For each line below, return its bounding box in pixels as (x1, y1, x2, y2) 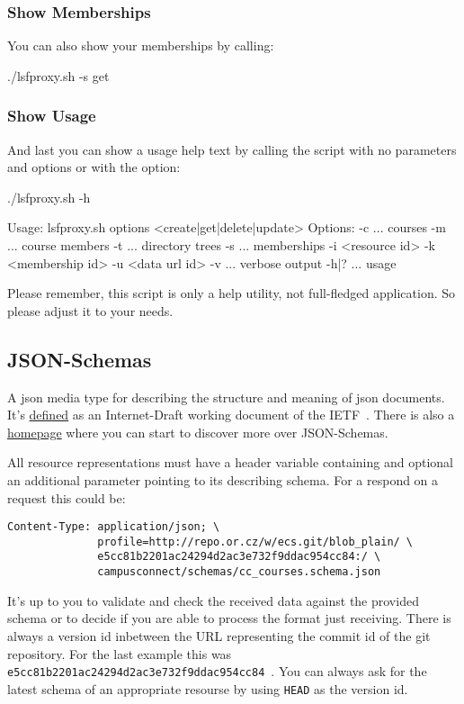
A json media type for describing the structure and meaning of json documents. (7, 387, 445, 406)
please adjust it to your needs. (7, 301, 174, 320)
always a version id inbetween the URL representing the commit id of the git (7, 626, 431, 645)
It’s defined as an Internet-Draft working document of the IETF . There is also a (7, 405, 455, 424)
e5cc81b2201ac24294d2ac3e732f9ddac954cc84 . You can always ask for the (7, 662, 427, 681)
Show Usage (7, 104, 96, 127)
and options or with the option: (7, 158, 181, 176)
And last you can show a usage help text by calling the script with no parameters (7, 140, 457, 158)
